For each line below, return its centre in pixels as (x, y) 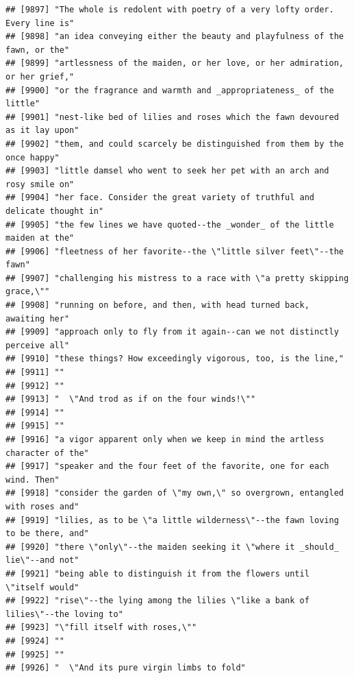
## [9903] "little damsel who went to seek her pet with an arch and (167, 171)
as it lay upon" (42, 131)
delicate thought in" (55, 211)
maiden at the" (40, 238)
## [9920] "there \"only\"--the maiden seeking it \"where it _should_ (172, 547)
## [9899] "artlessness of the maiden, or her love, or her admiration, (175, 63)
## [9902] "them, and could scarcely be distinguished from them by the (175, 144)
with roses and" (42, 506)
